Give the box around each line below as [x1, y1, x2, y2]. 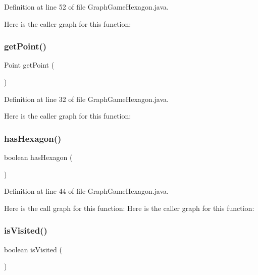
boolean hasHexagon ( [4, 152, 73, 162]
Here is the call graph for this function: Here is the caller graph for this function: [4, 202, 254, 213]
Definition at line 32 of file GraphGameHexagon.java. [4, 93, 169, 104]
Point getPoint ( [4, 60, 55, 70]
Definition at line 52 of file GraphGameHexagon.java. [4, 2, 169, 12]
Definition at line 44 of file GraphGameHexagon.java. [4, 186, 169, 196]
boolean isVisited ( [4, 244, 62, 254]
